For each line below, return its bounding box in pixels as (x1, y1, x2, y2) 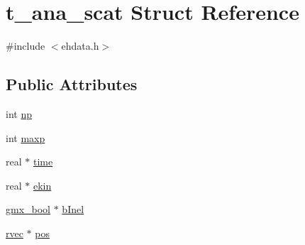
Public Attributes (6, 73, 138, 95)
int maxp (6, 130, 45, 145)
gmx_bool (6, 202, 51, 217)
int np (6, 106, 32, 121)
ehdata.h (61, 38, 99, 53)
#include (6, 38, 45, 53)
